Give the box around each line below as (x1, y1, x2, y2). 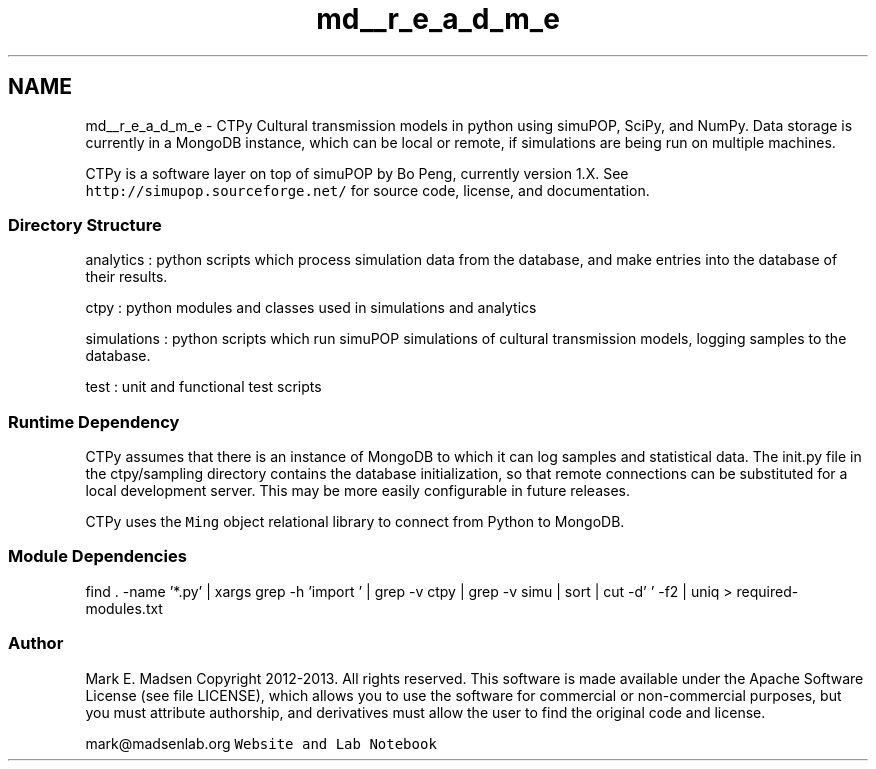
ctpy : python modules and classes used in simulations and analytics (85, 299, 537, 317)
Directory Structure (8, 214, 162, 235)
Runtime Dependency (8, 411, 180, 432)
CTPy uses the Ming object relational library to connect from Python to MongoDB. (85, 513, 625, 531)
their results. (85, 268, 168, 286)
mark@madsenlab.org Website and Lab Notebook (85, 734, 437, 752)
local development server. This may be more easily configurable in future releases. (85, 482, 630, 500)
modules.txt (85, 599, 163, 617)
